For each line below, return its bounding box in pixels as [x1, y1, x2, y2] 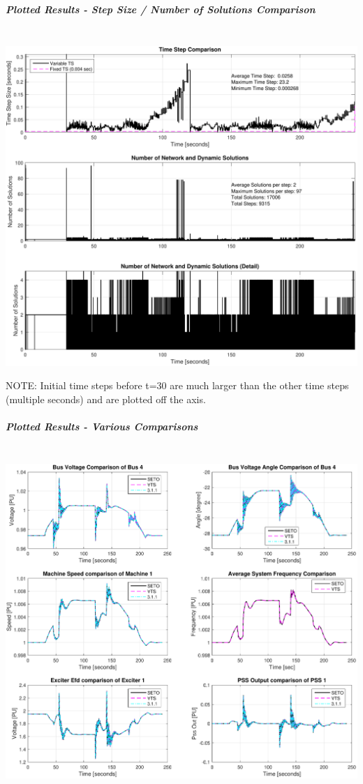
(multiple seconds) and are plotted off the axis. [6, 392, 206, 407]
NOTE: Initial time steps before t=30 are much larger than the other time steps [6, 378, 349, 393]
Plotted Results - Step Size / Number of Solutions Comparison [6, 1, 316, 16]
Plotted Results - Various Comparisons [6, 419, 198, 434]
